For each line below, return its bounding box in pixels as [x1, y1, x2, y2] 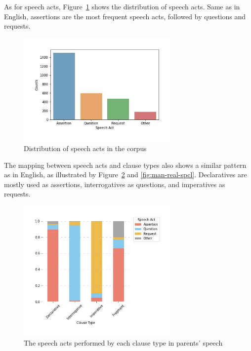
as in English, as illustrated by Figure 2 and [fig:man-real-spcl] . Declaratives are [4, 169, 247, 180]
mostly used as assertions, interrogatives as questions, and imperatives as [4, 179, 225, 189]
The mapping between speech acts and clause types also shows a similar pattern [4, 159, 247, 170]
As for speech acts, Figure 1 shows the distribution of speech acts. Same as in [4, 1, 240, 11]
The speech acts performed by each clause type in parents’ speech [24, 337, 223, 348]
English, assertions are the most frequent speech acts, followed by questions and [4, 11, 246, 21]
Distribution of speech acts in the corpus [24, 143, 147, 154]
